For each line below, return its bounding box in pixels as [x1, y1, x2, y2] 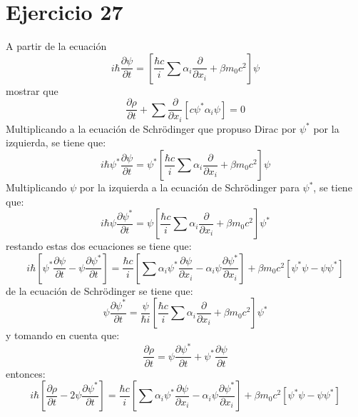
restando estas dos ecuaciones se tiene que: [6, 238, 192, 253]
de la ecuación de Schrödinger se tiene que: [6, 283, 193, 298]
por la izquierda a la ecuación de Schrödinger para [79, 180, 300, 195]
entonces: [6, 366, 46, 381]
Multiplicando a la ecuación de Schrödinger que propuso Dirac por [6, 121, 297, 136]
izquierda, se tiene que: [6, 135, 106, 150]
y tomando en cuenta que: [6, 328, 120, 343]
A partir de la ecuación [6, 39, 107, 54]
